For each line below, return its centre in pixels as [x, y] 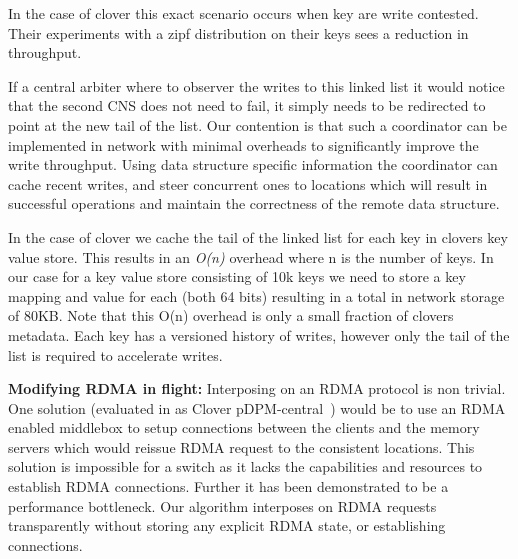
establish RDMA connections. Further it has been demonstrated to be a [228, 486]
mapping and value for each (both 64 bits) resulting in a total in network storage [256, 295]
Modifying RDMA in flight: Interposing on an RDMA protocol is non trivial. [257, 388]
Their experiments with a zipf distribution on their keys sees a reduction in [238, 32]
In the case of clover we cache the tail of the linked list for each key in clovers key [258, 236]
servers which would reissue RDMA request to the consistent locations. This [241, 446]
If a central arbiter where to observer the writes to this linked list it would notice [256, 85]
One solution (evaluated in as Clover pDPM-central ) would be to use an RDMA [257, 407]
